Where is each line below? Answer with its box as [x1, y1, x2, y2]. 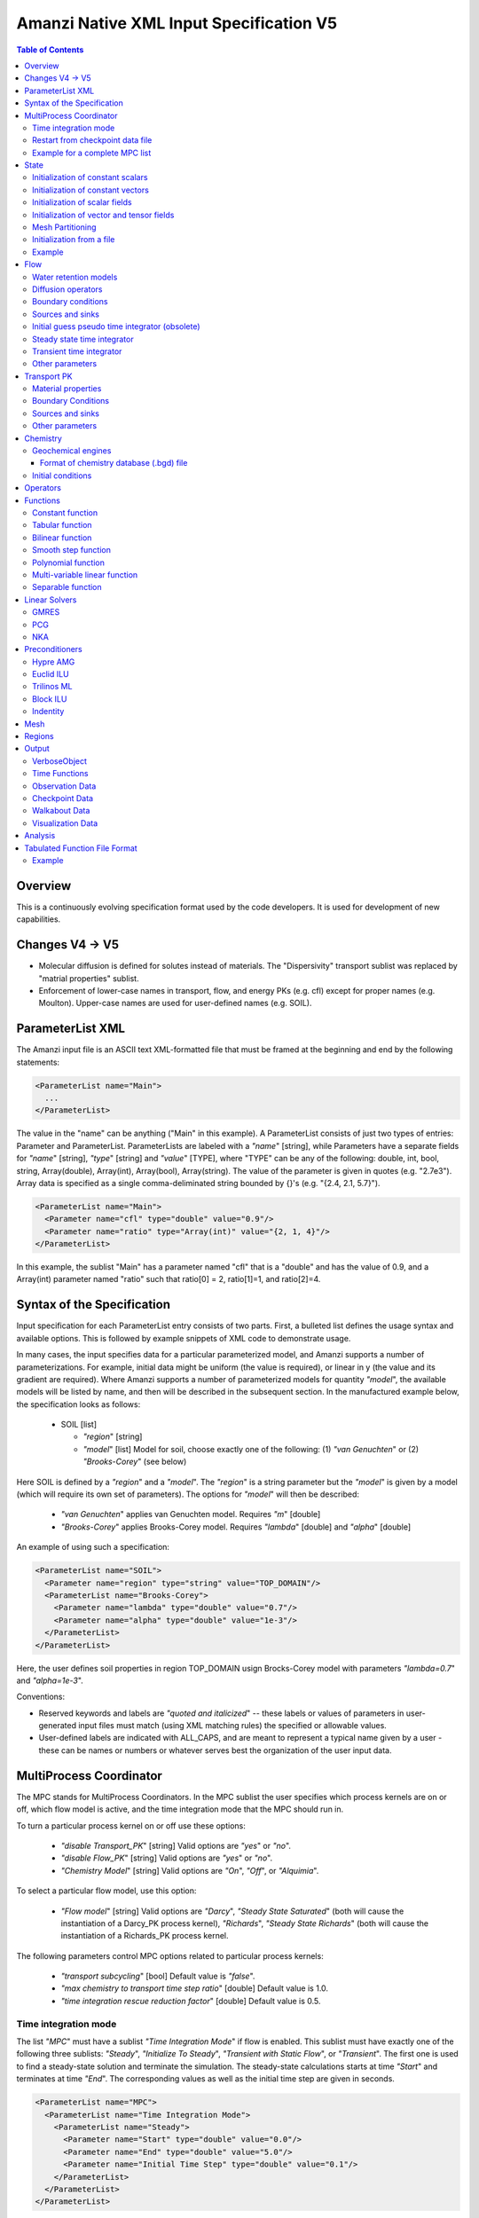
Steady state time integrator [32, 334, 134, 344]
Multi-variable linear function [32, 569, 138, 580]
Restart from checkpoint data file [32, 135, 153, 146]
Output [24, 743, 50, 754]
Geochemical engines [32, 445, 112, 456]
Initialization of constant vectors [32, 185, 150, 195]
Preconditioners [24, 644, 83, 655]
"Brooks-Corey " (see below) [82, 1456, 187, 1467]
